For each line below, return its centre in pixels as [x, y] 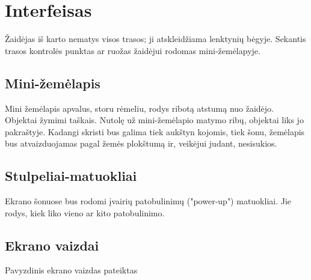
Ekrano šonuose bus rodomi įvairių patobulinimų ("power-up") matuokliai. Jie [148, 201]
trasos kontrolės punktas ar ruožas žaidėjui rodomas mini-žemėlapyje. [133, 50]
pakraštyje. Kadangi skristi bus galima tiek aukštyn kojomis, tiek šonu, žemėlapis [155, 131]
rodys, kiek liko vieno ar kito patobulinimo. [85, 212]
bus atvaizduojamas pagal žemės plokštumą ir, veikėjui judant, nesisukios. [141, 143]
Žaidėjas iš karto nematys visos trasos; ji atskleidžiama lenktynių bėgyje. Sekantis [155, 39]
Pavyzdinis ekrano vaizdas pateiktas [71, 270]
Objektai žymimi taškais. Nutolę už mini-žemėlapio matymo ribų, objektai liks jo [154, 120]
